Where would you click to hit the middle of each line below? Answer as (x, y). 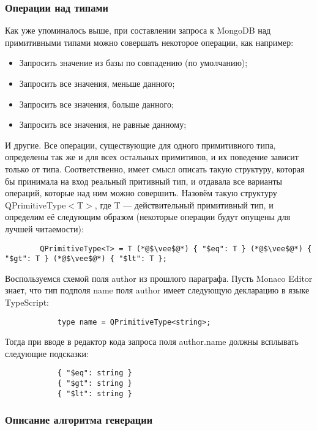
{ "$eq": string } (95, 373)
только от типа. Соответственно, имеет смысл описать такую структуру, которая (155, 168)
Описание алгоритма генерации (79, 420)
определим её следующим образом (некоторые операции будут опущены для (148, 217)
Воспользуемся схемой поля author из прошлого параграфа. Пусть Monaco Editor (159, 278)
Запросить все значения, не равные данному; (103, 124)
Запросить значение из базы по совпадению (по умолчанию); (133, 63)
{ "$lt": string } (95, 393)
